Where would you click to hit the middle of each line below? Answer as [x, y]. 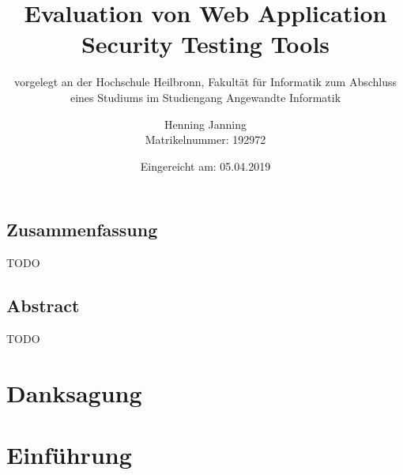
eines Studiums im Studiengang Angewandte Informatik [205, 97]
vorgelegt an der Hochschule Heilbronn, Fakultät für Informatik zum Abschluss [205, 82]
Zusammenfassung [82, 230]
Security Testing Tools [205, 44]
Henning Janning [205, 124]
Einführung [69, 455]
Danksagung [74, 392]
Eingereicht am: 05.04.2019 [205, 166]
